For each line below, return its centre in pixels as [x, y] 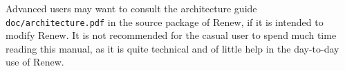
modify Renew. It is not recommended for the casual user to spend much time [171, 35]
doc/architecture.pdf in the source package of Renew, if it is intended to [165, 22]
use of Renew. [35, 62]
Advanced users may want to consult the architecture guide [131, 8]
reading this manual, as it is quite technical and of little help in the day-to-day [172, 48]
